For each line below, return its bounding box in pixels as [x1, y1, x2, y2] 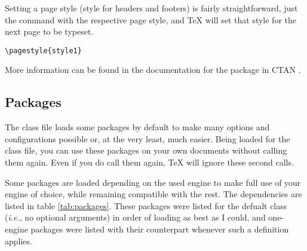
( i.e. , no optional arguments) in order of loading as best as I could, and [5, 211, 266, 224]
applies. [5, 234, 32, 247]
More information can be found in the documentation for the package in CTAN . [5, 63, 301, 76]
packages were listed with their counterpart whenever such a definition [30, 222, 289, 235]
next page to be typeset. [5, 25, 94, 38]
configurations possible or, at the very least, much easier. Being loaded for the [5, 132, 290, 145]
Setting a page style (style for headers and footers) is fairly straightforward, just [5, 2, 298, 14]
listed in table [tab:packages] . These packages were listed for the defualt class [5, 199, 287, 212]
